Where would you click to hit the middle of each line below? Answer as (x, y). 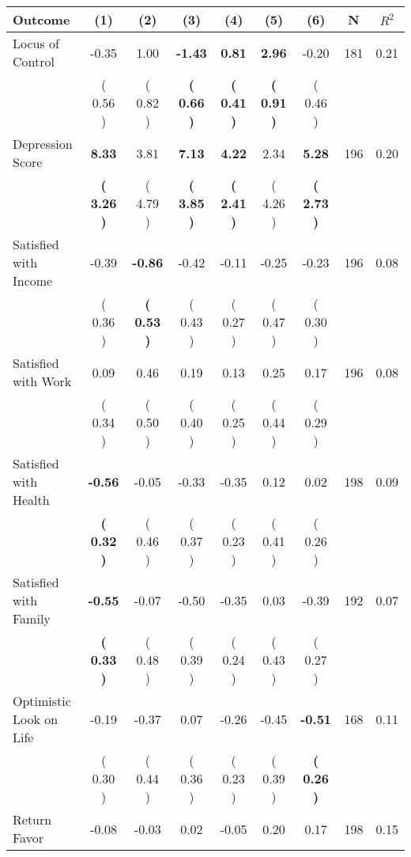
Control (34, 61)
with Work (42, 381)
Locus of (36, 43)
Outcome (41, 19)
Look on (36, 719)
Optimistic (42, 701)
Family (32, 618)
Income (33, 281)
